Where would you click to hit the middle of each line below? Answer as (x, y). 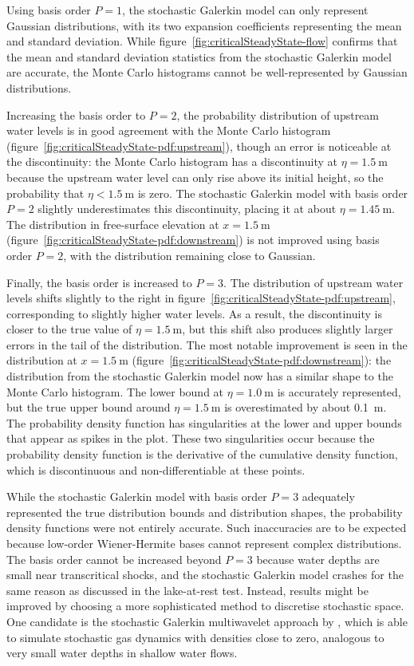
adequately (328, 497)
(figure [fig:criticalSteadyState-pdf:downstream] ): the (262, 360)
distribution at (42, 360)
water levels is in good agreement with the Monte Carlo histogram (169, 130)
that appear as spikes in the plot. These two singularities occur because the (191, 438)
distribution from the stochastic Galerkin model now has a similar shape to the (200, 376)
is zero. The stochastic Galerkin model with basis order (273, 193)
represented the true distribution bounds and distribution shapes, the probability (205, 512)
